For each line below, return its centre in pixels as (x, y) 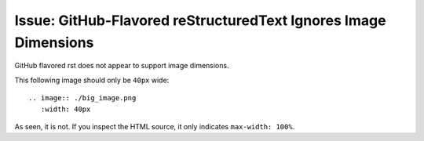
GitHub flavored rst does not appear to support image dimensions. (122, 66)
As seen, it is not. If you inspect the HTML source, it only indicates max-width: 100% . (155, 126)
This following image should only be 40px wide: (92, 80)
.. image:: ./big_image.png (82, 98)
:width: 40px (66, 109)
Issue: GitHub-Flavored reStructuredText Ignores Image (200, 20)
